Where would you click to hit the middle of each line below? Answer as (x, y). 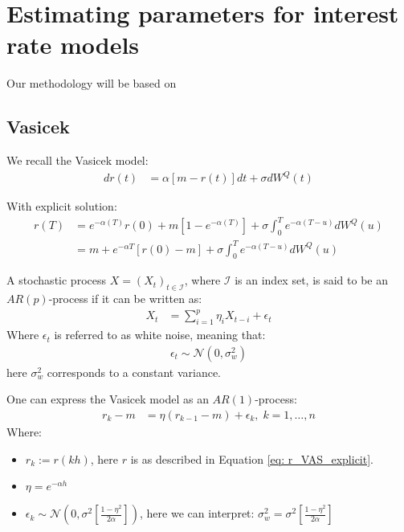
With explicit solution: (62, 206)
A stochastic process (56, 280)
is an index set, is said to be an (312, 280)
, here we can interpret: (197, 513)
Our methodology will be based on (92, 83)
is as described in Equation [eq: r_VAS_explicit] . (252, 458)
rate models (73, 45)
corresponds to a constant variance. (134, 372)
